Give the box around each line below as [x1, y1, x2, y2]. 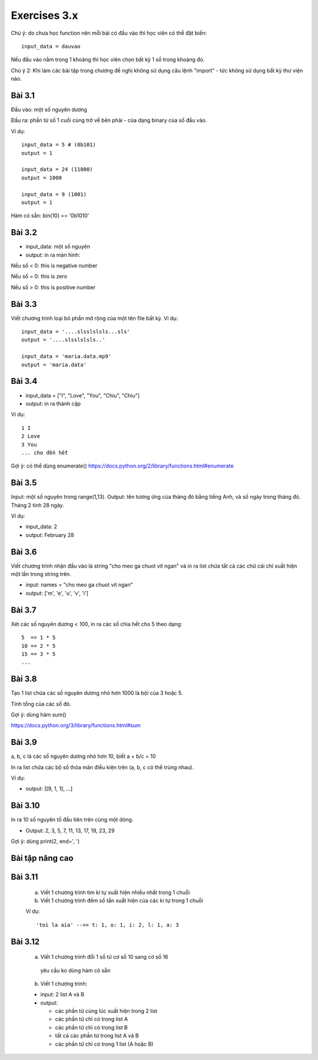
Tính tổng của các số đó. [11, 700, 72, 707]
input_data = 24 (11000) [21, 166, 93, 173]
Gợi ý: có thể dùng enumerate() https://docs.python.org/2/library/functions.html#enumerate [11, 462, 234, 469]
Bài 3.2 [11, 227, 38, 238]
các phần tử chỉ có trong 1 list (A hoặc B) [55, 1040, 154, 1048]
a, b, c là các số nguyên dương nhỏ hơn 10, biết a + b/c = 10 [11, 753, 156, 760]
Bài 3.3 [11, 299, 37, 309]
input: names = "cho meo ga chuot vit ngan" [25, 581, 133, 588]
